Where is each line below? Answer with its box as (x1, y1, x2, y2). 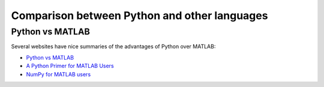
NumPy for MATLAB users (26, 70, 91, 77)
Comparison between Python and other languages (11, 9, 268, 22)
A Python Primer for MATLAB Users (26, 63, 114, 70)
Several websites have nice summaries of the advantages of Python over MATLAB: (11, 43, 216, 50)
